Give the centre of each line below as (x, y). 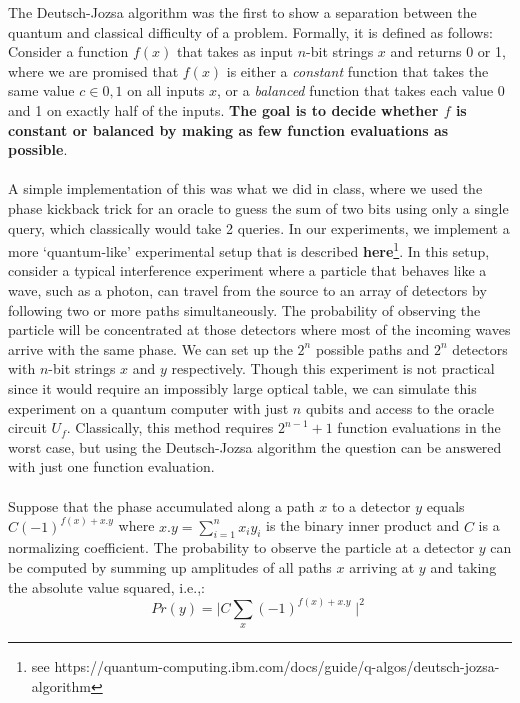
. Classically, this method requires (170, 427)
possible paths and (372, 348)
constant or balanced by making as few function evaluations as (228, 129)
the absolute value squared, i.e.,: (106, 586)
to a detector (371, 505)
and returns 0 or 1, (448, 51)
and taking (463, 566)
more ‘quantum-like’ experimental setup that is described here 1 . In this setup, (249, 249)
